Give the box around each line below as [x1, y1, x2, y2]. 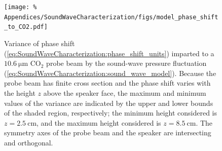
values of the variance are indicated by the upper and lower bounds [4, 97, 213, 108]
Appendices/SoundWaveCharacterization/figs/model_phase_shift [4, 13, 218, 21]
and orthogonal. [4, 137, 53, 147]
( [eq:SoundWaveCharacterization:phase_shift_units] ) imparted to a [4, 48, 214, 58]
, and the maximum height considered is [36, 117, 161, 128]
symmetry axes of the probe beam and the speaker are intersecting [4, 127, 211, 138]
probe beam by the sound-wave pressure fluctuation [46, 58, 207, 68]
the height [4, 87, 35, 98]
